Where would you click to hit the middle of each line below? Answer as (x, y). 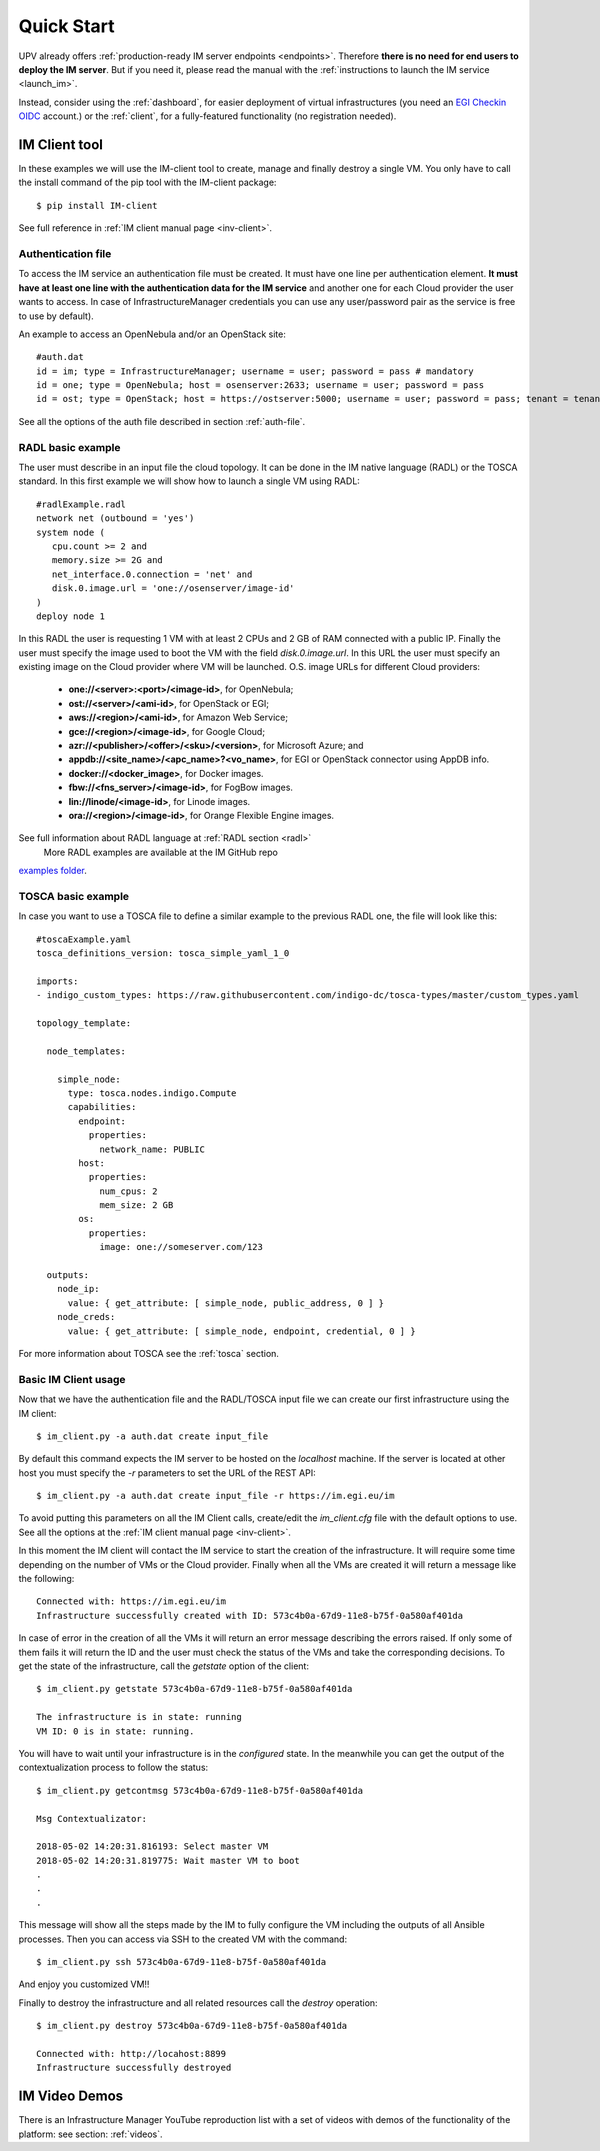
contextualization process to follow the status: (113, 1767)
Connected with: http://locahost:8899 (131, 2053)
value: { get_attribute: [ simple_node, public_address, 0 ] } (226, 1303)
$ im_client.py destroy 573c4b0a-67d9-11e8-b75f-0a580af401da (192, 2026)
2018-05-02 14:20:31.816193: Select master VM (152, 1846)
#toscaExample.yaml (84, 939)
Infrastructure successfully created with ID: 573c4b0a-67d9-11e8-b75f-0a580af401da (250, 1615)
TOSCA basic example (74, 896)
